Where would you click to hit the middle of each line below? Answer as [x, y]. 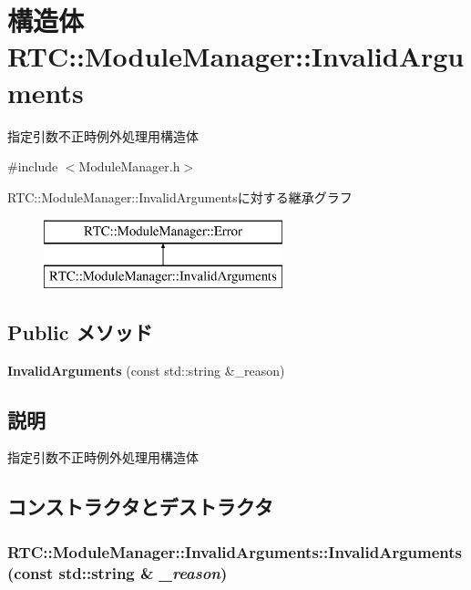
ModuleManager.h [129, 166]
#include [33, 166]
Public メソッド [80, 331]
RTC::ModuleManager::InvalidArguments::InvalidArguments [235, 551]
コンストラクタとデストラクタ [140, 507]
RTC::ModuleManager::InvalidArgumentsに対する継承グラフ [180, 197]
